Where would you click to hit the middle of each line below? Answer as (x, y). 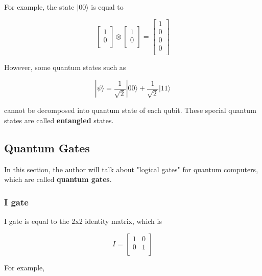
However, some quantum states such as (65, 67)
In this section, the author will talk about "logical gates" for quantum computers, (131, 169)
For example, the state (39, 7)
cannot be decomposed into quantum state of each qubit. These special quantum (130, 110)
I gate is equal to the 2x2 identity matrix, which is (83, 221)
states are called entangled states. (59, 120)
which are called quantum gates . (58, 179)
